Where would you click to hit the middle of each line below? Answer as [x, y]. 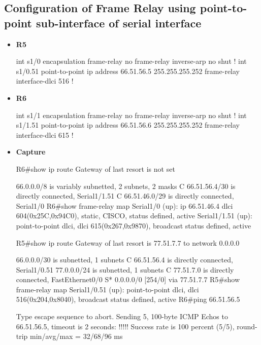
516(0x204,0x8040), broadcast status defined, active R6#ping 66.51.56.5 [128, 299]
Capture [31, 152]
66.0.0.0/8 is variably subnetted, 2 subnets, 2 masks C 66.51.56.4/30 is [126, 186]
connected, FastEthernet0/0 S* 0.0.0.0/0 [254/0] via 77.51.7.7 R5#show [128, 279]
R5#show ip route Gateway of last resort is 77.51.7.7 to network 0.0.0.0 [128, 242]
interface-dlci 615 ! [45, 135]
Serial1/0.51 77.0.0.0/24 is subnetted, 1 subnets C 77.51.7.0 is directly [125, 269]
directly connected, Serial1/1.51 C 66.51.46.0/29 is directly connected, [125, 196]
